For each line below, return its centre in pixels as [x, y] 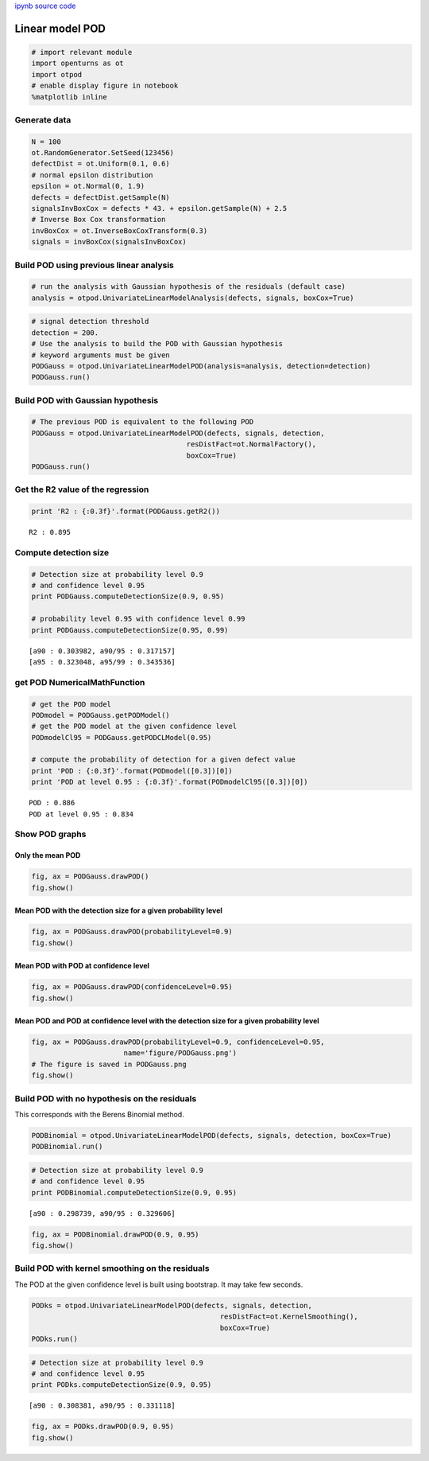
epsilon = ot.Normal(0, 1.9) [88, 186]
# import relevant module [82, 52]
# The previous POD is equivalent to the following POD [143, 422]
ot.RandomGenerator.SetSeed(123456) [103, 153]
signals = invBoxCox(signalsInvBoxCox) [109, 242]
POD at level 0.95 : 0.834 [81, 814]
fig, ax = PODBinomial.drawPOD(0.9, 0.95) [115, 1234]
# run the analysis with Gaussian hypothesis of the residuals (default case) [188, 287]
